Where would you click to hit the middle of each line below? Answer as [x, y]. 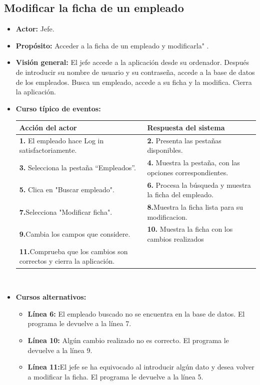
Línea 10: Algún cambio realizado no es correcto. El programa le [128, 340]
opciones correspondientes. [188, 172]
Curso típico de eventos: [58, 108]
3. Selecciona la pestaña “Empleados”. [77, 167]
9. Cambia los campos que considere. [75, 234]
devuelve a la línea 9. [60, 350]
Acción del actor [48, 127]
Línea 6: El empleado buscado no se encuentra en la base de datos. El [136, 313]
